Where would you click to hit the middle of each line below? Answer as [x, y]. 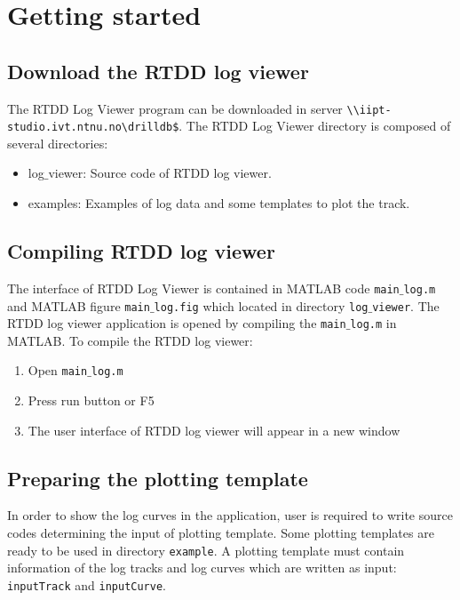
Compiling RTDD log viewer [141, 251]
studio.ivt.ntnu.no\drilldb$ [93, 128]
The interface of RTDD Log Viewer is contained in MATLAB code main [203, 288]
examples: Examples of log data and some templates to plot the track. [219, 203]
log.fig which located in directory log [261, 305]
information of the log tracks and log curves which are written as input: [202, 568]
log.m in [373, 323]
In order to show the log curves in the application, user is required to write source [230, 515]
